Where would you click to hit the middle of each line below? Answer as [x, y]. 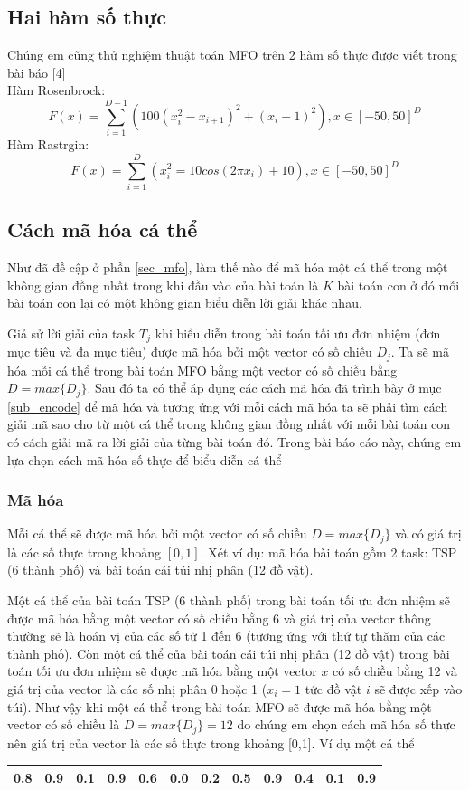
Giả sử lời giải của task [71, 333]
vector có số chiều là [64, 724]
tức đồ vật [333, 688]
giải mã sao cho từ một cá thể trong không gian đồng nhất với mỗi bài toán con [229, 424]
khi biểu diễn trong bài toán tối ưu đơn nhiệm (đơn [298, 333]
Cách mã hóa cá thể [103, 229]
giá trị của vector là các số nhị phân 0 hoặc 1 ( [137, 688]
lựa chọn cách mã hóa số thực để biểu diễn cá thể [145, 459]
